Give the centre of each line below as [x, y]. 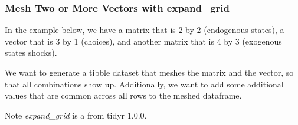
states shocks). [31, 53]
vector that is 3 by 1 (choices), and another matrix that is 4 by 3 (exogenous [143, 41]
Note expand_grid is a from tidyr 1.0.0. [76, 115]
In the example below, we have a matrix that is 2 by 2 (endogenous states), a [145, 30]
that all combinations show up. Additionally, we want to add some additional [144, 84]
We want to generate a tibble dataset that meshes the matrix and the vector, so [149, 72]
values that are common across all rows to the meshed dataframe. [123, 95]
